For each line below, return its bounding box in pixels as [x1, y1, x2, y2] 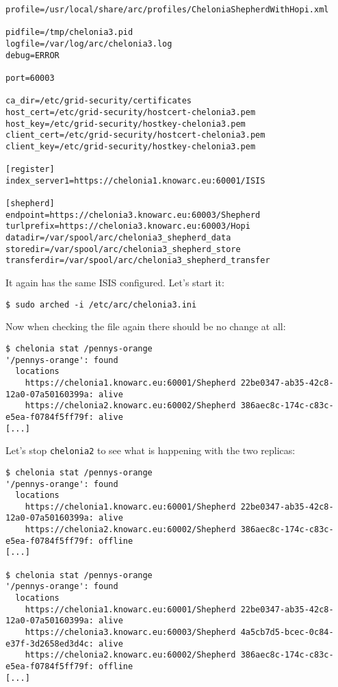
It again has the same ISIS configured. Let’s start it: [5, 275, 224, 290]
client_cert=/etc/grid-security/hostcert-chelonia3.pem [5, 130, 265, 140]
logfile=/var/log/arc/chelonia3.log [5, 38, 172, 49]
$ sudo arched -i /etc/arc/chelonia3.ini [5, 299, 197, 310]
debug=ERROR [5, 50, 60, 60]
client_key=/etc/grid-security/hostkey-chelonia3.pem [5, 141, 256, 151]
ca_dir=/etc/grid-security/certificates [5, 96, 192, 106]
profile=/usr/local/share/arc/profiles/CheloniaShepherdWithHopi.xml [5, 5, 329, 14]
